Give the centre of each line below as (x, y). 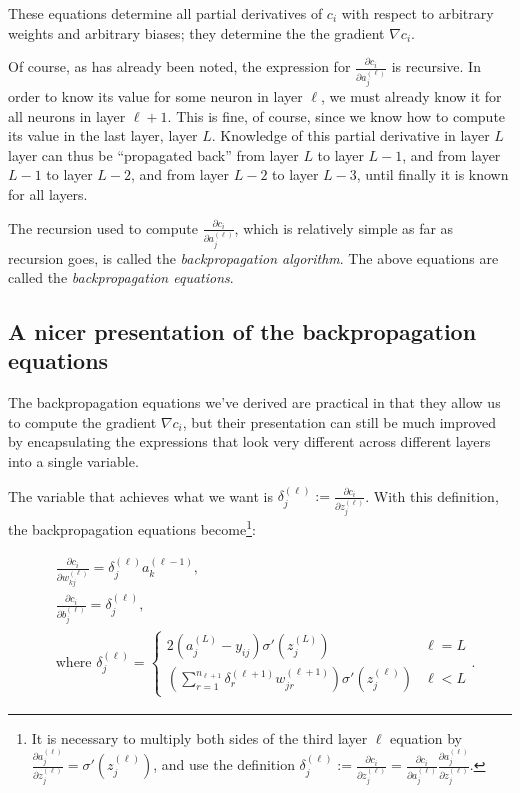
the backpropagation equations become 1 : (132, 527)
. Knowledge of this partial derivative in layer (350, 135)
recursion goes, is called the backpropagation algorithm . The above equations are (253, 257)
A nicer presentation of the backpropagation (242, 331)
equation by (426, 737)
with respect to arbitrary (417, 13)
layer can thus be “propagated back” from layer (153, 154)
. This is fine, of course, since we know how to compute (336, 115)
